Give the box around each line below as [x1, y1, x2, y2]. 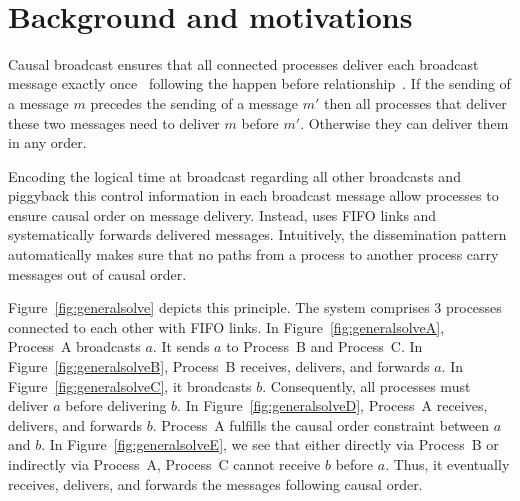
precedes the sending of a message [90, 92, 298, 113]
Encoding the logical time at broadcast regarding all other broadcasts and [8, 165, 461, 186]
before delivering [65, 395, 167, 416]
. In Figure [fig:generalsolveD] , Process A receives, [177, 395, 488, 416]
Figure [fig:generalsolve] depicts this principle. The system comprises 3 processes [8, 297, 502, 318]
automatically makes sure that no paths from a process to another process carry [8, 244, 499, 265]
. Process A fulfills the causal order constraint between [152, 414, 490, 435]
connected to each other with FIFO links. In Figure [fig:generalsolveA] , [8, 316, 445, 337]
